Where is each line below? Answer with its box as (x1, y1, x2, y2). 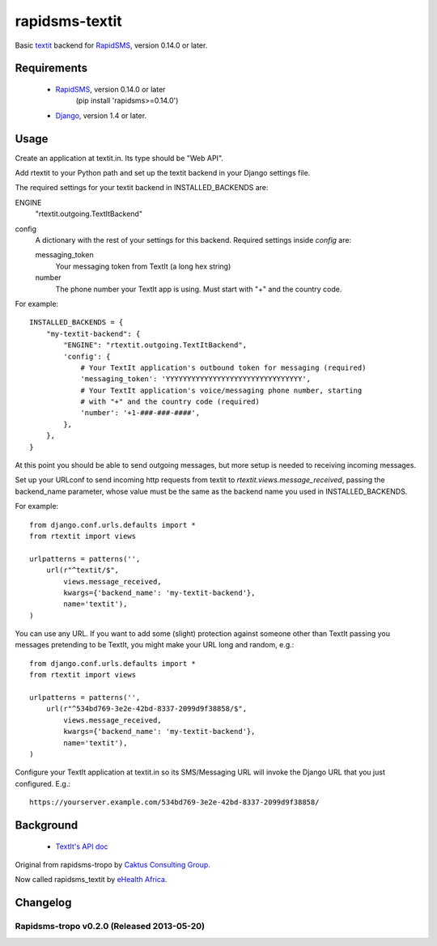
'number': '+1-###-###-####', (80, 409, 201, 418)
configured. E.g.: (15, 778, 70, 788)
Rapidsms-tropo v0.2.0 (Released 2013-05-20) (15, 921, 206, 932)
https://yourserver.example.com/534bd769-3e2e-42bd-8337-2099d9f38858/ (29, 798, 320, 807)
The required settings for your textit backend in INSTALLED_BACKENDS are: (15, 183, 269, 193)
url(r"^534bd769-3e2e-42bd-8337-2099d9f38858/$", (45, 704, 247, 714)
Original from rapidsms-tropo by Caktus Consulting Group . (15, 859, 210, 869)
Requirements (15, 62, 88, 75)
